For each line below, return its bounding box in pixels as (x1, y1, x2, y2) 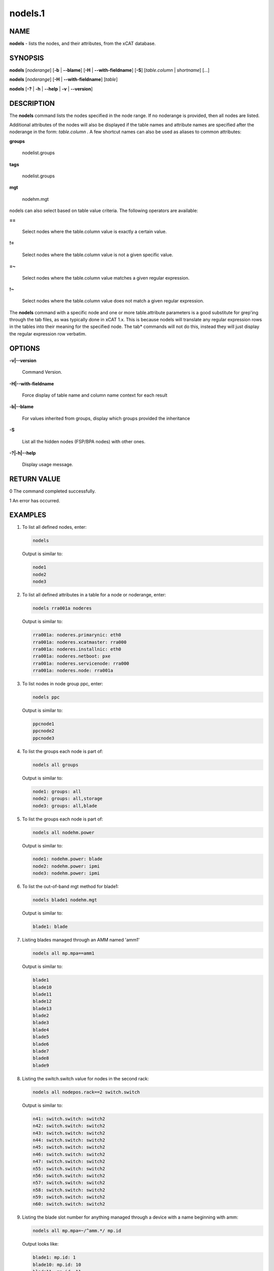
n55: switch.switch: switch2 (32, 1166, 106, 1171)
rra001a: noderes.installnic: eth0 (32, 646, 121, 652)
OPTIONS (9, 344, 40, 353)
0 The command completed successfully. (9, 488, 96, 494)
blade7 (32, 1048, 49, 1054)
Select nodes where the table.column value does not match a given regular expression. (22, 298, 204, 304)
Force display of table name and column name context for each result (22, 392, 167, 398)
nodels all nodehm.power (32, 829, 95, 835)
